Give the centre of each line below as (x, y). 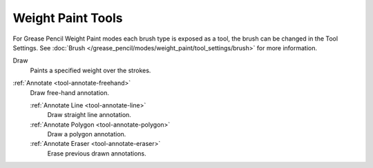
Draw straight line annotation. (89, 115)
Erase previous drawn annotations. (97, 153)
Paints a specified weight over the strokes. (90, 70)
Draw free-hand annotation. (70, 92)
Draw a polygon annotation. (87, 134)
